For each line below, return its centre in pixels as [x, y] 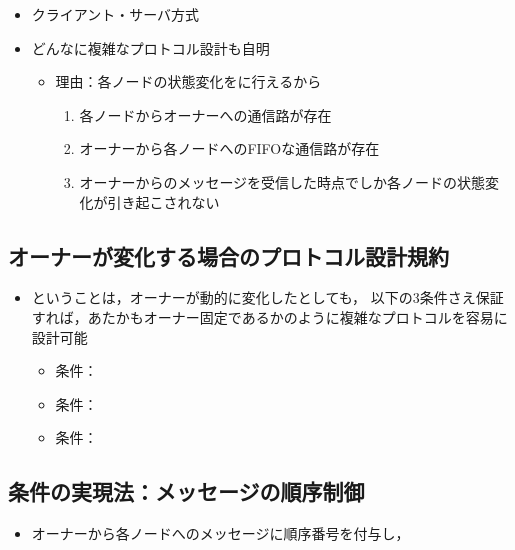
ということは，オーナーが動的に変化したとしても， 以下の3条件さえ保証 [267, 297]
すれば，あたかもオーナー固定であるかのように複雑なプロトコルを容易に [269, 316]
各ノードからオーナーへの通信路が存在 [205, 114]
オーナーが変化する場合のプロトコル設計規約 [228, 255]
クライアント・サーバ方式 [115, 14]
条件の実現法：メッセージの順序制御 [186, 491]
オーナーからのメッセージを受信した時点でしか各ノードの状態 [282, 181]
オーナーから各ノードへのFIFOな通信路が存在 [229, 148]
